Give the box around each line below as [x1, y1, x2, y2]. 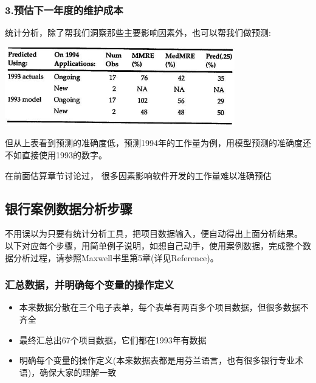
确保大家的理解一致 [39, 365, 117, 378]
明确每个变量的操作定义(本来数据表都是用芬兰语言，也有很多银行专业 [19, 354, 295, 367]
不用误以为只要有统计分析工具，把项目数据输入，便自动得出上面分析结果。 [5, 227, 303, 240]
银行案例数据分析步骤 [5, 199, 132, 217]
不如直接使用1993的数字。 [5, 148, 107, 161]
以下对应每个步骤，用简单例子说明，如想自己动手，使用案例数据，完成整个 [5, 239, 303, 251]
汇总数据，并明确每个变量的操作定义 [5, 277, 174, 292]
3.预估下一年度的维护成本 [5, 2, 123, 17]
